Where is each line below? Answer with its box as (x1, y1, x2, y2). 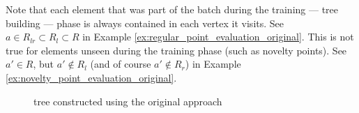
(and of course (90, 56, 151, 71)
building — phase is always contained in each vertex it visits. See (6, 15, 284, 30)
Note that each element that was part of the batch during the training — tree (6, 2, 338, 16)
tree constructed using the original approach (33, 93, 222, 108)
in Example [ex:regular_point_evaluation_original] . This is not (82, 29, 354, 44)
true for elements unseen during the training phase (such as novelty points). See (6, 43, 347, 57)
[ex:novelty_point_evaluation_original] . (6, 70, 177, 84)
